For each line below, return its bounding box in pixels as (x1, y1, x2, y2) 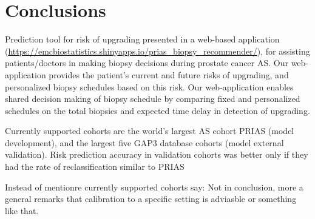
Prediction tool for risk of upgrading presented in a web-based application (5, 33, 280, 45)
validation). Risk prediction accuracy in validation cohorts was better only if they (5, 148, 308, 161)
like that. (5, 204, 39, 217)
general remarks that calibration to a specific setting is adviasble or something (5, 192, 297, 205)
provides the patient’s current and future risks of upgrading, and (49, 68, 289, 81)
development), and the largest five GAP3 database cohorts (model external (5, 136, 284, 149)
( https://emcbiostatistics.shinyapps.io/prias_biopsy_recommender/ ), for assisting (5, 44, 310, 57)
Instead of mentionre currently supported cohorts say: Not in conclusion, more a (5, 180, 303, 193)
